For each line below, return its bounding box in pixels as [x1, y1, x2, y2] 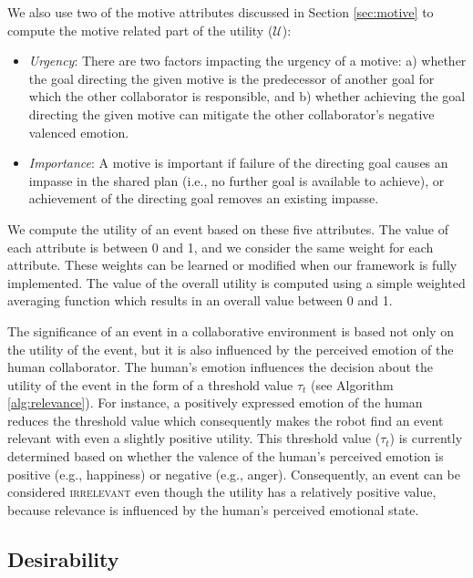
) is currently [389, 428, 463, 448]
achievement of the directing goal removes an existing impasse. [28, 189, 379, 208]
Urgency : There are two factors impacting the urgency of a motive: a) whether [28, 51, 467, 70]
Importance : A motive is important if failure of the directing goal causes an [28, 153, 448, 172]
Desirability [7, 544, 119, 573]
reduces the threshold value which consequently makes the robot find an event [7, 410, 444, 429]
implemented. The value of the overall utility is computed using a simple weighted [7, 273, 466, 292]
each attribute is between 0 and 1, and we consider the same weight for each [7, 237, 434, 256]
